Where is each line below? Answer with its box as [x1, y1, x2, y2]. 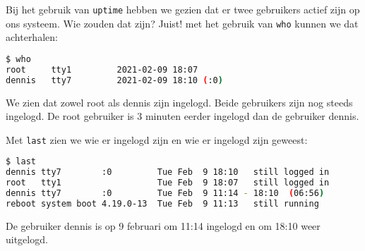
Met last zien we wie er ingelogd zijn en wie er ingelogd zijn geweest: [6, 132, 308, 147]
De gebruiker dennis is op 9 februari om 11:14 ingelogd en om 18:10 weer [6, 218, 321, 233]
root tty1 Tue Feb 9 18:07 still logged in [6, 178, 330, 188]
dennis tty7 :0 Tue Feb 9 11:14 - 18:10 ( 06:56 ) [6, 188, 325, 198]
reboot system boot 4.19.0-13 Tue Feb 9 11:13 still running [6, 198, 319, 209]
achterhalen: [6, 30, 58, 44]
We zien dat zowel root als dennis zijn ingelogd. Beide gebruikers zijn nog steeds [6, 94, 353, 109]
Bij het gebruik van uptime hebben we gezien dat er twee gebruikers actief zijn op [6, 2, 360, 16]
